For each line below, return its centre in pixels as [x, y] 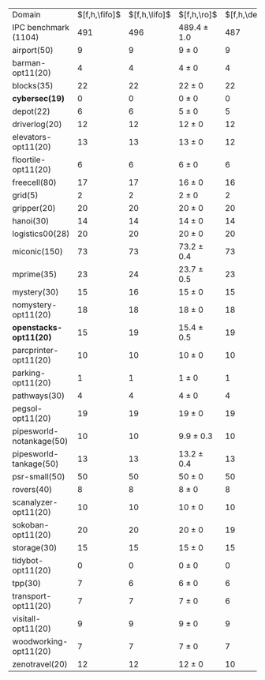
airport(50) [33, 50]
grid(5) [25, 195]
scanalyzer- [35, 502]
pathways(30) [39, 396]
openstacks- [37, 327]
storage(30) [35, 548]
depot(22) [31, 111]
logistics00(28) [41, 234]
